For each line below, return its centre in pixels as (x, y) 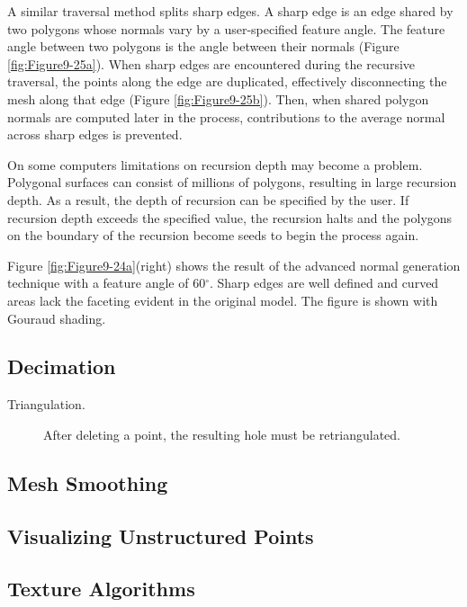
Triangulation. (46, 404)
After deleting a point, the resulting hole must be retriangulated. (222, 434)
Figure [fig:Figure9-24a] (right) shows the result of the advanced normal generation (234, 265)
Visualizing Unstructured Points (161, 536)
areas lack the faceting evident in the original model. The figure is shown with (223, 300)
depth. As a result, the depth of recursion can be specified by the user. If (208, 199)
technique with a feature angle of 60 (107, 283)
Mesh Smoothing (88, 482)
